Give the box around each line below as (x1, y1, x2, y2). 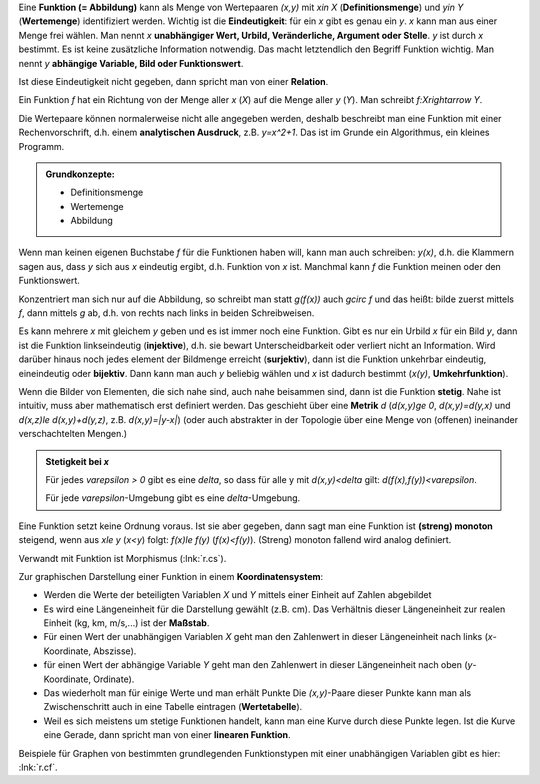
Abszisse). (93, 645, 137, 657)
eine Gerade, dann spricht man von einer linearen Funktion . (43, 729, 291, 741)
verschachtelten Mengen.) (18, 428, 128, 440)
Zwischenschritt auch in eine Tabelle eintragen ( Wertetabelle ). (43, 701, 303, 713)
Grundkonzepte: (45, 168, 115, 180)
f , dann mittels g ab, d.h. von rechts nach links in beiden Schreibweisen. (18, 307, 315, 319)
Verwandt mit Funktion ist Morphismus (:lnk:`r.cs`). (18, 552, 227, 564)
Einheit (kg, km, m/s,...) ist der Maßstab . (43, 617, 210, 629)
